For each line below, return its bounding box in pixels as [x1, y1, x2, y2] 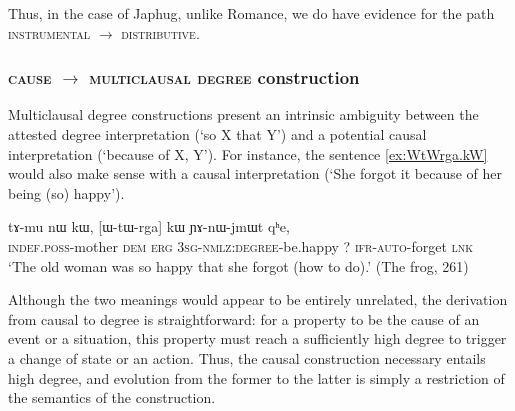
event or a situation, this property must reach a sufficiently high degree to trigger [8, 328, 507, 349]
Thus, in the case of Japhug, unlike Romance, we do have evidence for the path [8, 3, 495, 23]
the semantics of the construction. [8, 387, 216, 408]
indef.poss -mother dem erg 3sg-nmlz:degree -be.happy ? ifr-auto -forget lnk [8, 235, 474, 256]
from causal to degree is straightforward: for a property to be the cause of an [8, 308, 480, 329]
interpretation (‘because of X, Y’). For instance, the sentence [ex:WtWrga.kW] [8, 143, 488, 164]
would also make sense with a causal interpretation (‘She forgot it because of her [8, 163, 503, 184]
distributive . [121, 22, 200, 43]
